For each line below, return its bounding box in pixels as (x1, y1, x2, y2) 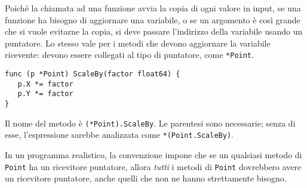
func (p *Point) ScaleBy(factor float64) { (5, 70, 180, 79)
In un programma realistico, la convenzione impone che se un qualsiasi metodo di (5, 148, 302, 161)
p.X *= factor (17, 79, 73, 88)
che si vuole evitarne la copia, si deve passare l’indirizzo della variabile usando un (5, 25, 303, 38)
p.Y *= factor (17, 90, 73, 98)
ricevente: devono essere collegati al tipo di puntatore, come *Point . (5, 48, 254, 61)
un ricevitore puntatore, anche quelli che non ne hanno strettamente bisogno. (5, 172, 287, 184)
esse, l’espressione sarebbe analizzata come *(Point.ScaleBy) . (5, 128, 234, 141)
